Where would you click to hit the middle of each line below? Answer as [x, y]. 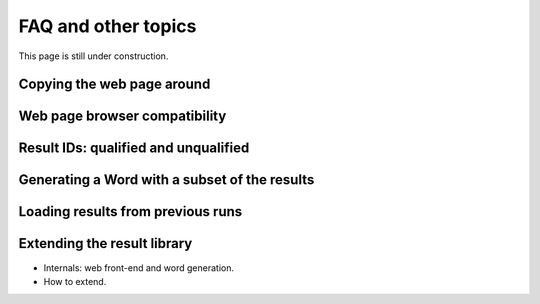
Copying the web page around [114, 84]
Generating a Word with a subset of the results [166, 180]
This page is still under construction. [93, 56]
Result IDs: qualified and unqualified [134, 148]
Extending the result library [105, 243]
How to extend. [75, 281]
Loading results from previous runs [130, 211]
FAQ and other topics [107, 26]
